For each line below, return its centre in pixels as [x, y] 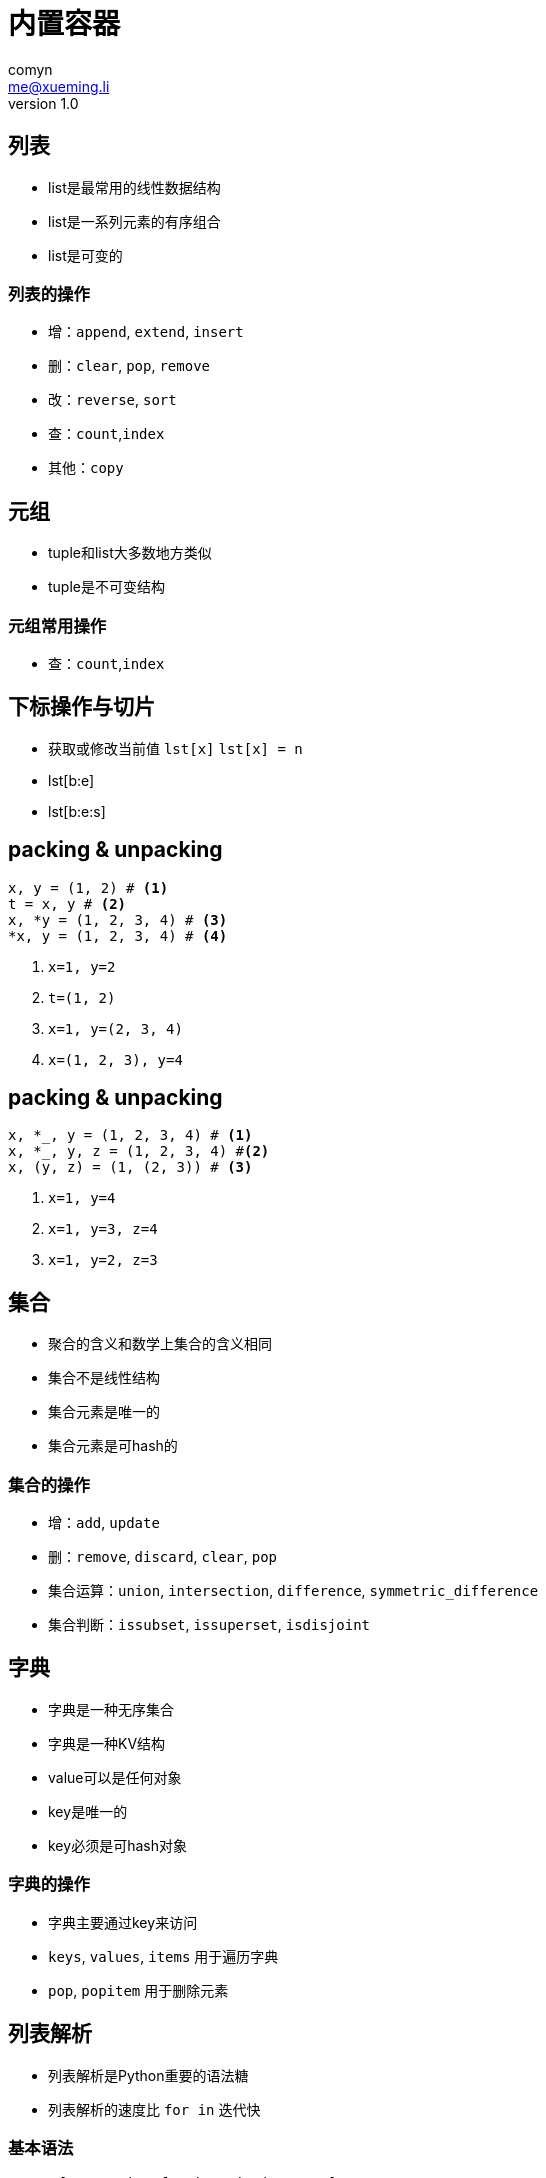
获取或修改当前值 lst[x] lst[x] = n [175, 748]
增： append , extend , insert [146, 332]
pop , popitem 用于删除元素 [138, 1990]
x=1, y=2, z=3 [103, 1260]
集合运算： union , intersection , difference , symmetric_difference [293, 1591]
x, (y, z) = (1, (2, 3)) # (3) [130, 1167]
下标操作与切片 [81, 707]
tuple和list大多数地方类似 [130, 553]
